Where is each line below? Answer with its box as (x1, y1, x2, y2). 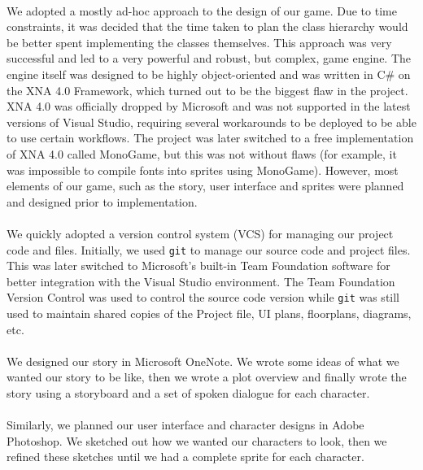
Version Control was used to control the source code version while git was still (7, 289, 400, 306)
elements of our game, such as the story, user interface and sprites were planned (7, 177, 404, 194)
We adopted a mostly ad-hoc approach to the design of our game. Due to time (7, 2, 397, 19)
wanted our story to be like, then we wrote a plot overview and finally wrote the (7, 368, 407, 385)
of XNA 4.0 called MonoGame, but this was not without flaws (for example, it (7, 145, 397, 162)
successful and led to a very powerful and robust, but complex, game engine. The (7, 50, 412, 67)
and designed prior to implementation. (7, 193, 198, 210)
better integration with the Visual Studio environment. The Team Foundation (7, 272, 395, 289)
